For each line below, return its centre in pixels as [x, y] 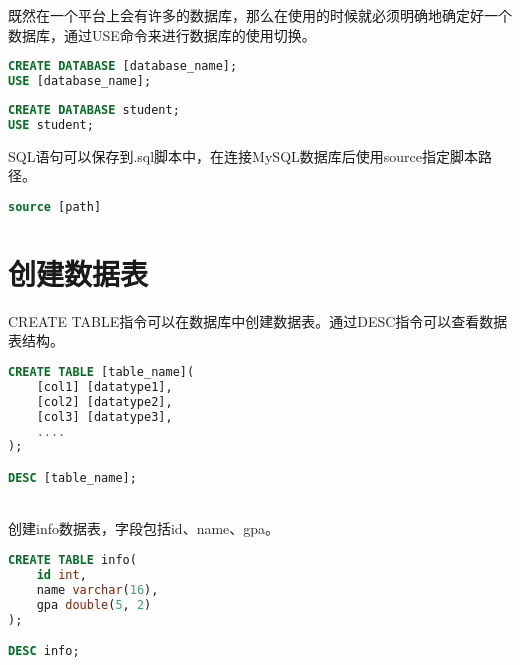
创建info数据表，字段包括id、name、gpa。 [144, 528]
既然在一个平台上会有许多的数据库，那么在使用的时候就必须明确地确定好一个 [260, 15]
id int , [61, 574]
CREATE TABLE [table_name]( [101, 372]
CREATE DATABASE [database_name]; [123, 66]
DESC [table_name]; [72, 477]
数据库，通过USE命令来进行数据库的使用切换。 [162, 34]
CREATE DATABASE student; [94, 109]
